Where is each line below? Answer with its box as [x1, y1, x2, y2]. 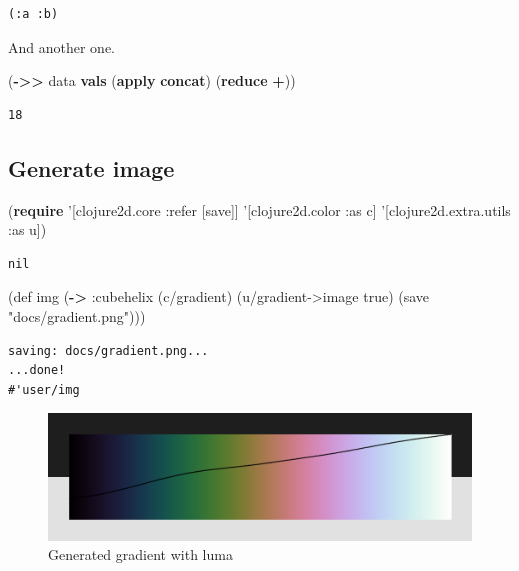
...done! [8, 363, 66, 378]
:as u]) [8, 219, 47, 240]
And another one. [8, 36, 116, 57]
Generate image [8, 152, 175, 183]
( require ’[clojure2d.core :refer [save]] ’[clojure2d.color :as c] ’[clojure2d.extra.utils [8, 199, 511, 220]
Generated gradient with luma [48, 544, 233, 565]
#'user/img [8, 382, 80, 397]
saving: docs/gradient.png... [8, 343, 209, 358]
